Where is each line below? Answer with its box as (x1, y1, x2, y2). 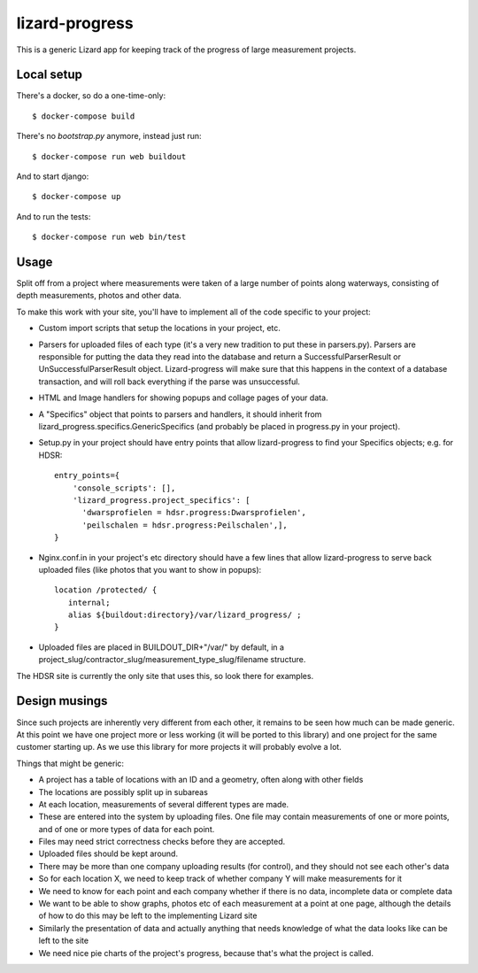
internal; (67, 598, 111, 607)
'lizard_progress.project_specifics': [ (72, 495, 251, 505)
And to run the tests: (16, 211, 91, 221)
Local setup (16, 67, 83, 82)
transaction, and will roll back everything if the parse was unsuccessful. (38, 376, 301, 387)
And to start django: (16, 171, 89, 181)
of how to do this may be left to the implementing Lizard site (38, 910, 258, 921)
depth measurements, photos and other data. (16, 290, 181, 301)
